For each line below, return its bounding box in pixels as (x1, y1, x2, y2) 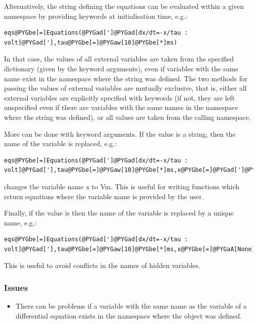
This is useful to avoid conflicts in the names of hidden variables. (4, 260, 201, 270)
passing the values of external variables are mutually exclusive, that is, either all (4, 83, 247, 93)
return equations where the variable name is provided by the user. (4, 191, 204, 201)
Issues (4, 281, 28, 293)
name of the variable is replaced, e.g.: (4, 138, 117, 149)
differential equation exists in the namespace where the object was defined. (15, 310, 242, 321)
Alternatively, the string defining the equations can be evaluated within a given (4, 1, 244, 11)
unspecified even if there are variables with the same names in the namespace (4, 102, 238, 112)
